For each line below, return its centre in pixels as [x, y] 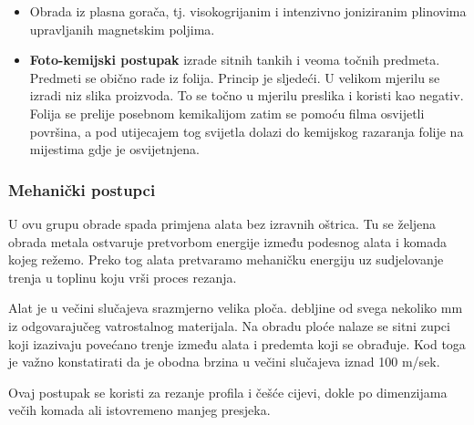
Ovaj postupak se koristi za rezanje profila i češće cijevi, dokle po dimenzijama [228, 392]
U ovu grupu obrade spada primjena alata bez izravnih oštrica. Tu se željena [222, 223]
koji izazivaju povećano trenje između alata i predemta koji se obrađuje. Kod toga [237, 343]
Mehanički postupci [82, 189]
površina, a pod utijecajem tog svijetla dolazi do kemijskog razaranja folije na [247, 131]
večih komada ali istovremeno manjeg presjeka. [139, 410]
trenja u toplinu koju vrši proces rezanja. [123, 277]
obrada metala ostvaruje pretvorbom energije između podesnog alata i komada [228, 241]
